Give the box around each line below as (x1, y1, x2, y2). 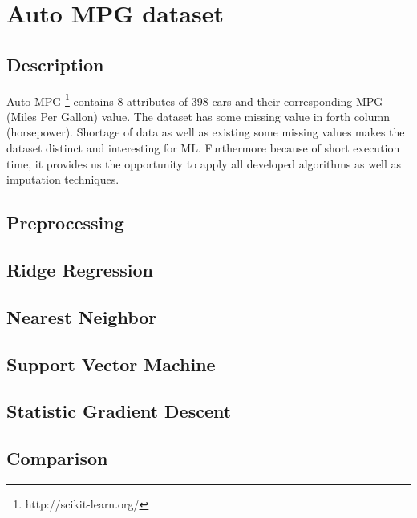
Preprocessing (6, 210, 124, 235)
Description (6, 51, 104, 76)
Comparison (6, 446, 108, 471)
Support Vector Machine (6, 351, 216, 376)
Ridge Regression (6, 257, 153, 281)
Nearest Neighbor (6, 304, 157, 329)
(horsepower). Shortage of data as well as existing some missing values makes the (6, 123, 405, 140)
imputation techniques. (6, 171, 119, 188)
